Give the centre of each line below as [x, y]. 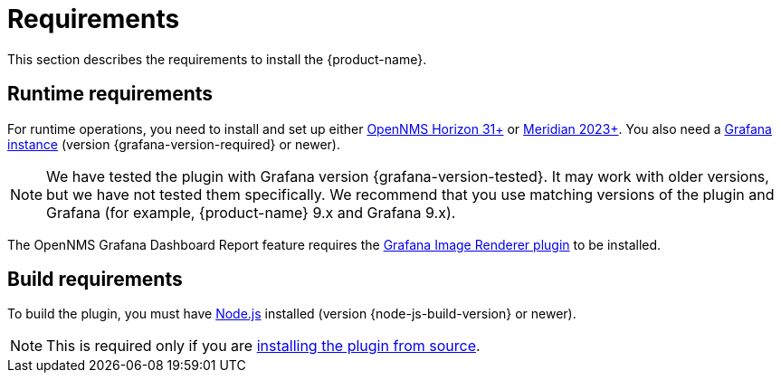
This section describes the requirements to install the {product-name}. [217, 59]
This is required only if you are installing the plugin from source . [263, 346]
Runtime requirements [110, 94]
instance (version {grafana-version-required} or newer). [174, 144]
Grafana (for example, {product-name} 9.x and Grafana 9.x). [251, 212]
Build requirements [95, 280]
